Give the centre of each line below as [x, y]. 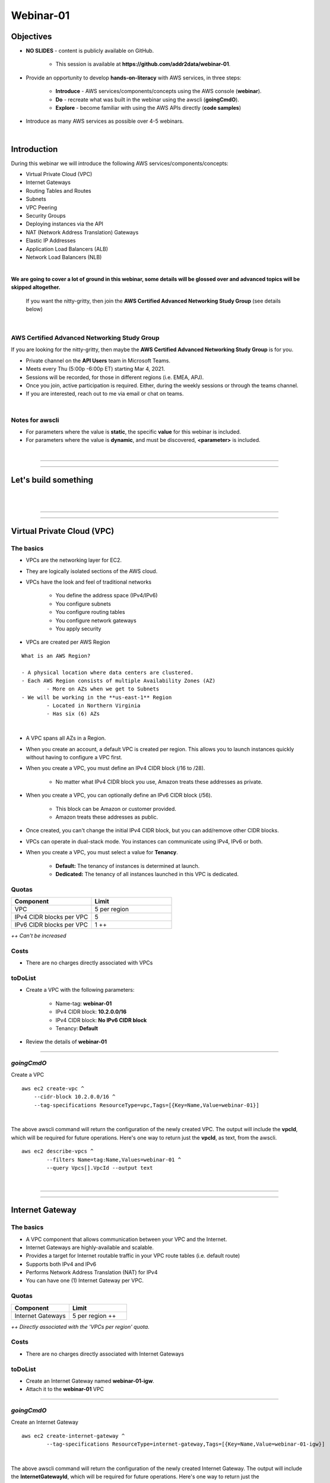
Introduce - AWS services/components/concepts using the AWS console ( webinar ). [158, 91]
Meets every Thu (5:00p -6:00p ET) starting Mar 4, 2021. [96, 369]
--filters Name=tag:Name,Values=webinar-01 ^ [114, 1159]
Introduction [34, 149]
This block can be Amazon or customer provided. [116, 809]
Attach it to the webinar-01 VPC [65, 1389]
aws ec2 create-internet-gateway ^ [73, 1436]
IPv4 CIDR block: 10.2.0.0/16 [91, 1012]
